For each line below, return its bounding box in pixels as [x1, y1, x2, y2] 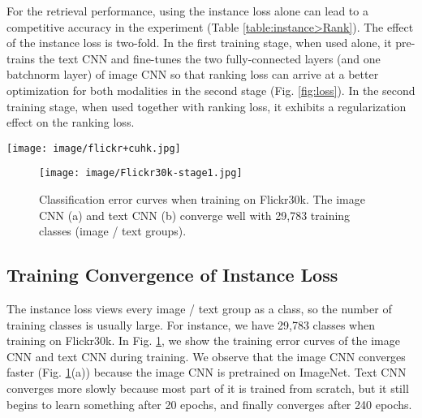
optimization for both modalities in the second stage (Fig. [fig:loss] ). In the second [6, 81, 416, 98]
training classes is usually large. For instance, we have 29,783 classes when [6, 316, 376, 333]
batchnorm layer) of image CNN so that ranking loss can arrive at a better [6, 66, 379, 83]
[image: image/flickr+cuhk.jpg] [6, 142, 181, 154]
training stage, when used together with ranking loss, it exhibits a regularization [6, 97, 407, 114]
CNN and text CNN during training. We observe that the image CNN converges [6, 347, 406, 364]
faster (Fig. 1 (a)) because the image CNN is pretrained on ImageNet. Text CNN [6, 364, 407, 381]
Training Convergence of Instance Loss [6, 262, 338, 287]
